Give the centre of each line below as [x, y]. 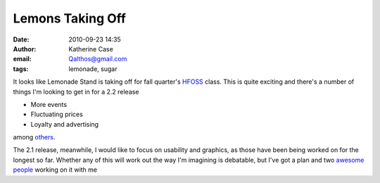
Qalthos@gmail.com [98, 59]
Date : [21, 39]
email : [22, 59]
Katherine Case [91, 49]
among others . [34, 137]
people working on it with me [55, 170]
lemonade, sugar [93, 69]
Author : [25, 49]
